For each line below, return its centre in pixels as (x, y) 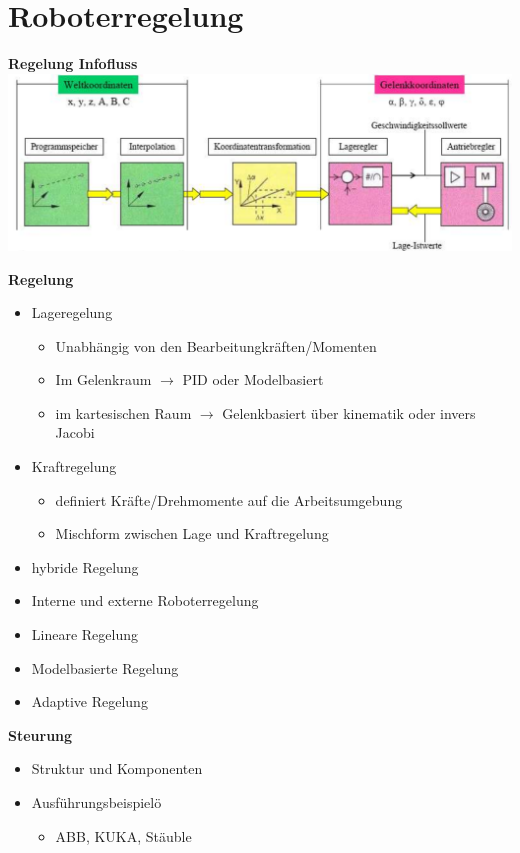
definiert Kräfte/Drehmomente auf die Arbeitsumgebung (229, 499)
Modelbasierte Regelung (105, 667)
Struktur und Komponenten (117, 768)
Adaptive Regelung (89, 701)
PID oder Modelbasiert (253, 379)
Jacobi (75, 432)
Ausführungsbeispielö (96, 802)
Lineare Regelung (85, 634)
